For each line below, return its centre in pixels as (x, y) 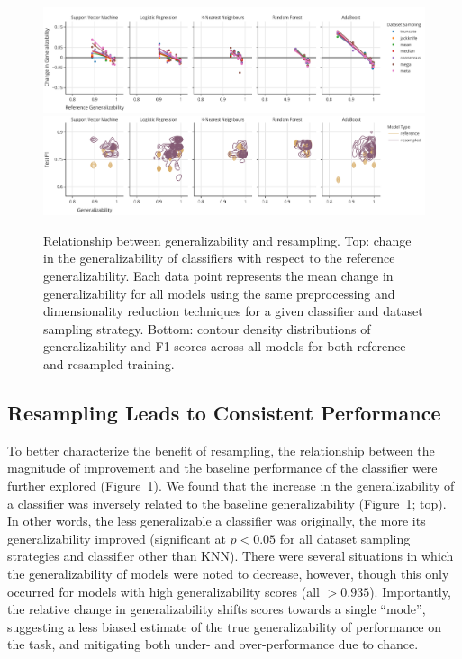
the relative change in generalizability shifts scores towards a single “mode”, (217, 609)
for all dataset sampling (345, 538)
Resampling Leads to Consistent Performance (224, 413)
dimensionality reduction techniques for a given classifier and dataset (233, 311)
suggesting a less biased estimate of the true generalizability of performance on (225, 626)
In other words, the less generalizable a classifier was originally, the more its (217, 521)
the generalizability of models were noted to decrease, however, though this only (228, 573)
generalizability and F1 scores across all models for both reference (225, 346)
